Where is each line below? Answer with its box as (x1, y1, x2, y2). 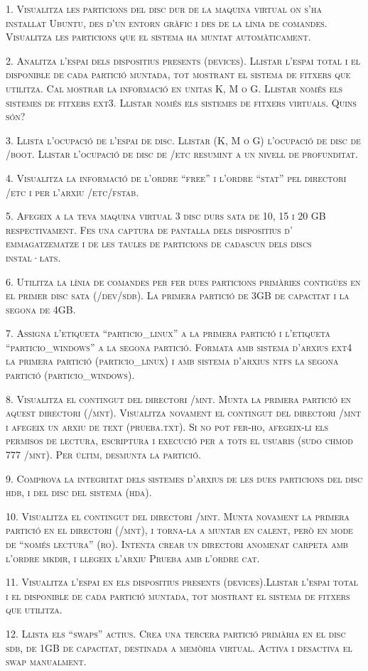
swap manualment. (6, 654, 87, 669)
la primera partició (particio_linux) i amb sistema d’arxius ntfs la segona (6, 353, 339, 368)
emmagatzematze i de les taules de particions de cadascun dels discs (6, 236, 312, 251)
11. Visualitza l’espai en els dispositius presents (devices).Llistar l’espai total (6, 574, 358, 589)
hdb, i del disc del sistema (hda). (6, 485, 152, 500)
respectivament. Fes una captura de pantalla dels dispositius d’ (6, 222, 293, 237)
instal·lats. (6, 249, 61, 264)
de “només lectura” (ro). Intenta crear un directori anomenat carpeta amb (6, 537, 348, 551)
